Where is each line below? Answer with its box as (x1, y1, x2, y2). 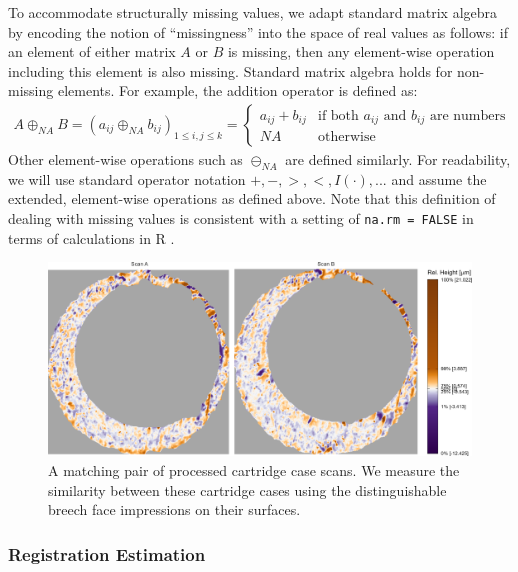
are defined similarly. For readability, (285, 149, 511, 169)
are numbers (429, 108, 506, 123)
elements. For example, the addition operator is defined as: (57, 80, 418, 101)
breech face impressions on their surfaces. (48, 499, 301, 520)
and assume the (391, 168, 487, 189)
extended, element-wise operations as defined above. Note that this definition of (8, 188, 496, 209)
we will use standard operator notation (8, 168, 246, 189)
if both (317, 108, 359, 123)
